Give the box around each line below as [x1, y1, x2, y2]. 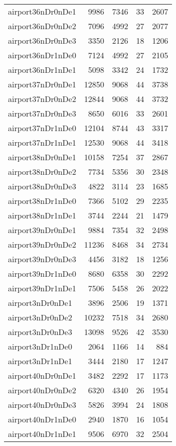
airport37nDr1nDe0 [8, 122, 76, 134]
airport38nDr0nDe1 [8, 151, 76, 163]
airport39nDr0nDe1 [8, 224, 76, 236]
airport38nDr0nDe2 [8, 166, 76, 177]
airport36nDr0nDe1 [8, 6, 76, 17]
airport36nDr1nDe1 [8, 64, 76, 75]
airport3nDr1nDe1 [8, 355, 72, 367]
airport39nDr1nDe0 [8, 268, 76, 279]
